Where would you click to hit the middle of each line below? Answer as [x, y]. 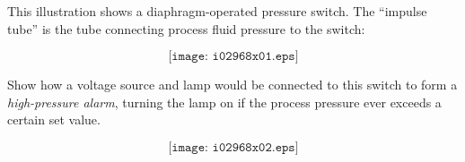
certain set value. [54, 119]
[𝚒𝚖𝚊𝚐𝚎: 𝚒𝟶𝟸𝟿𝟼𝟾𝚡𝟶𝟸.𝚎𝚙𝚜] [233, 147]
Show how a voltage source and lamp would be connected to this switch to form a [232, 85]
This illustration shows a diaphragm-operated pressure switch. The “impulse [217, 11]
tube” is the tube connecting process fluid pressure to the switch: [186, 28]
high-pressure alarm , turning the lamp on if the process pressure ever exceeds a [224, 102]
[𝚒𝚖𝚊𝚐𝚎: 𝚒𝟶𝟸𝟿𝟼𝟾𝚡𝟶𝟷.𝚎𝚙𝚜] [233, 57]
